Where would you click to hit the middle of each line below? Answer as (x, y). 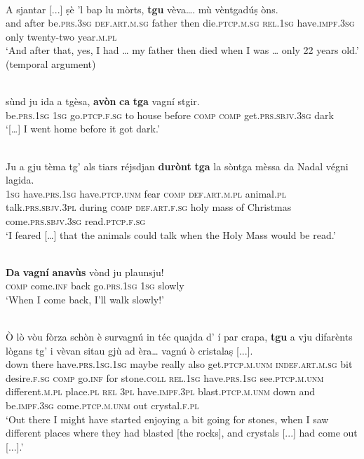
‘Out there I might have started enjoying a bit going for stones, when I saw (167, 419)
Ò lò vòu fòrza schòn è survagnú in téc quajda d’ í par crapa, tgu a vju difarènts (179, 337)
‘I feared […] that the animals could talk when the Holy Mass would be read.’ (171, 234)
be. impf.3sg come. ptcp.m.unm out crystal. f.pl (102, 405)
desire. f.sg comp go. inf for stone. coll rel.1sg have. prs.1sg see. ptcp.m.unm (165, 377)
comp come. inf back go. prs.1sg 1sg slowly (95, 286)
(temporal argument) (51, 63)
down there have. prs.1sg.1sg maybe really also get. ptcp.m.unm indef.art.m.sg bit (179, 364)
